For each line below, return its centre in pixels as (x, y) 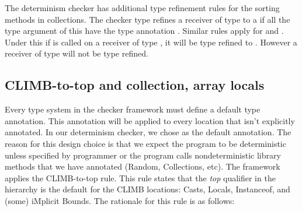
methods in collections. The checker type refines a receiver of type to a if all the (147, 19)
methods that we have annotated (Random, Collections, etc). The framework (143, 166)
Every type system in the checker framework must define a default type (133, 109)
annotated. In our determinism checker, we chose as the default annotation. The (148, 132)
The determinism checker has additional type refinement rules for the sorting (142, 8)
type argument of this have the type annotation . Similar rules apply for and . (144, 31)
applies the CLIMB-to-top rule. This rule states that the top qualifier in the (140, 177)
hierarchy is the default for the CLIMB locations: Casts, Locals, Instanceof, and (147, 189)
